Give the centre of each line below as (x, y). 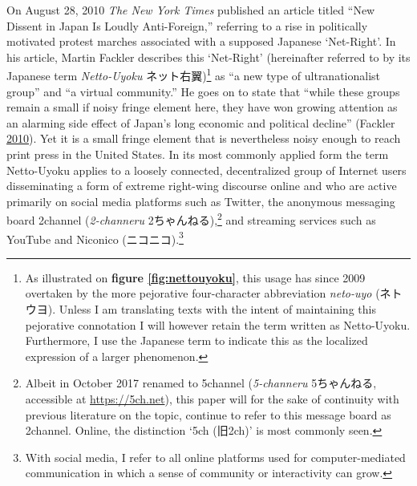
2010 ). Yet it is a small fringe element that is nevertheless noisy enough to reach (204, 138)
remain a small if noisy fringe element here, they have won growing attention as (202, 107)
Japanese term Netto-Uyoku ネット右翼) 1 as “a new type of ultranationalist (194, 75)
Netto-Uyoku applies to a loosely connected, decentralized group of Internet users (206, 170)
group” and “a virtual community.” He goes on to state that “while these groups (203, 91)
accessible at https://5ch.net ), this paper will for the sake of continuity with (212, 399)
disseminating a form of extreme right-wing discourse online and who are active (202, 186)
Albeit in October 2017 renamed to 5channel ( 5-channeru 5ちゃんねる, (201, 383)
